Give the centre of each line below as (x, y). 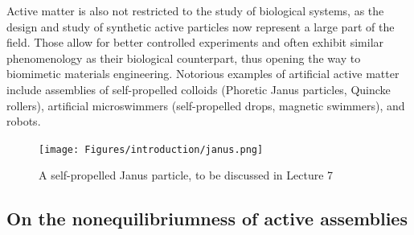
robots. (24, 121)
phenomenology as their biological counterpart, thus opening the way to (184, 58)
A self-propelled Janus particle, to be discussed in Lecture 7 (186, 175)
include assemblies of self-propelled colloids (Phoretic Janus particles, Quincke (199, 89)
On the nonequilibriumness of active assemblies (207, 219)
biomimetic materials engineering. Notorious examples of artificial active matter (203, 74)
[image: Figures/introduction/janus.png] (151, 149)
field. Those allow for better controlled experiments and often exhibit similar (195, 42)
